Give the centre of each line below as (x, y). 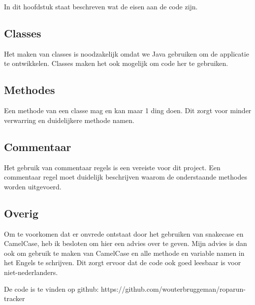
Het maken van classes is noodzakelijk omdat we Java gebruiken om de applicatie (127, 53)
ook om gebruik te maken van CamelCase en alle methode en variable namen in (124, 253)
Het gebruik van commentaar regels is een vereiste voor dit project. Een (112, 167)
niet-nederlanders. (31, 272)
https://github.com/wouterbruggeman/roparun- (173, 289)
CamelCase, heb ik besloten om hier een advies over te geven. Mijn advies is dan (126, 243)
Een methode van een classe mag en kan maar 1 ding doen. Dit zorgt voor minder (128, 110)
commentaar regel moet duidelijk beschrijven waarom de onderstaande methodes (126, 177)
